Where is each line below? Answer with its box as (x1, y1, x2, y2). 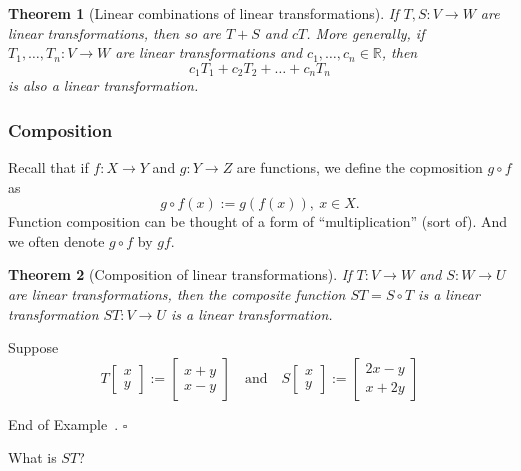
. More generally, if (306, 22, 425, 43)
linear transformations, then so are (8, 22, 221, 43)
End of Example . (8, 413, 119, 434)
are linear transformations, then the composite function (8, 284, 346, 305)
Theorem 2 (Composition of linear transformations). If (8, 264, 352, 285)
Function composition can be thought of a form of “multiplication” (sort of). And (8, 211, 508, 232)
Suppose (8, 337, 59, 358)
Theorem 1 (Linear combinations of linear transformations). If (8, 3, 399, 23)
